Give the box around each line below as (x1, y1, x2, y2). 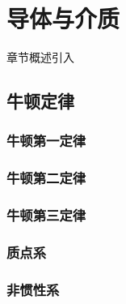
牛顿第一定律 (6, 131, 86, 151)
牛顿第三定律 (6, 205, 86, 225)
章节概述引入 (6, 49, 74, 66)
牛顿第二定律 (6, 168, 86, 188)
